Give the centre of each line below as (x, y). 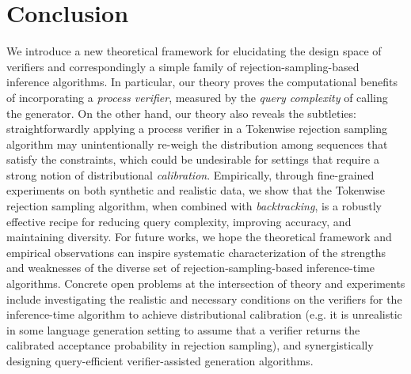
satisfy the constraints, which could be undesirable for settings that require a (193, 159)
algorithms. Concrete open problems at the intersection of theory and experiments (206, 283)
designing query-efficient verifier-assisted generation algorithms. (160, 361)
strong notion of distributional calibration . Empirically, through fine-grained (190, 174)
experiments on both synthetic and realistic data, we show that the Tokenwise (196, 190)
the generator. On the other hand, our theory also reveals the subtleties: (181, 113)
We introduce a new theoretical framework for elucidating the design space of (194, 51)
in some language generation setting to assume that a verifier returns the (183, 329)
